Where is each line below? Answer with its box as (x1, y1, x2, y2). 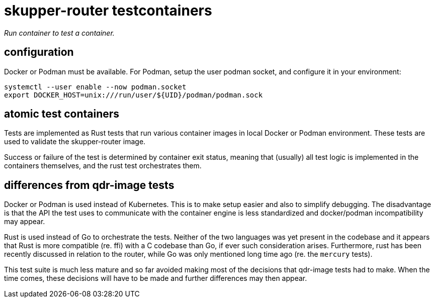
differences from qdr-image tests (4, 178, 175, 191)
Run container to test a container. (4, 28, 115, 37)
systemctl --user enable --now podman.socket (4, 82, 187, 91)
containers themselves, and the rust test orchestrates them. (4, 161, 202, 170)
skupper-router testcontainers (4, 2, 212, 19)
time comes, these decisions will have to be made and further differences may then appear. (4, 274, 307, 283)
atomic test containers (4, 108, 120, 121)
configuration (4, 46, 74, 59)
